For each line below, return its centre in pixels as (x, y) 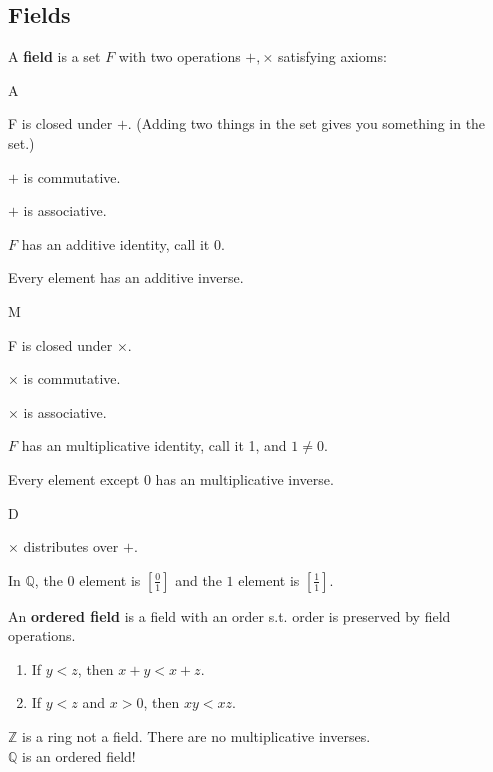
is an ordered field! (79, 755)
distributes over (71, 546)
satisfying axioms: (332, 56)
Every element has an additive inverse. (126, 277)
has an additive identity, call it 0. (123, 243)
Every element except (74, 478)
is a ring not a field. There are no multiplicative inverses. (196, 736)
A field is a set (54, 56)
